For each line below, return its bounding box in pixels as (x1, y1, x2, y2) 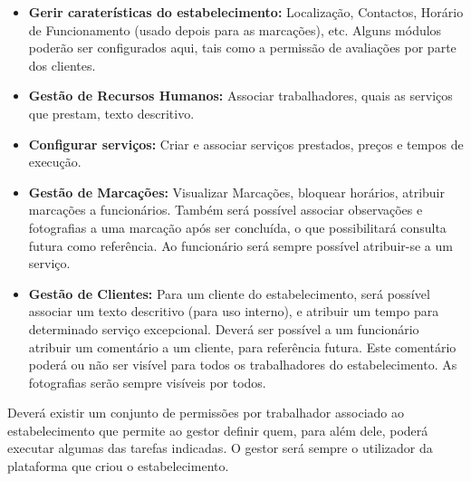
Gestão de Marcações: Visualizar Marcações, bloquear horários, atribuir (28, 182, 445, 201)
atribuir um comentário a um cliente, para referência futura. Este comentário (28, 337, 457, 356)
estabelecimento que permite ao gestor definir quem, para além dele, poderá (7, 420, 428, 439)
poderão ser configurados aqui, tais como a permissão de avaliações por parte (28, 38, 457, 57)
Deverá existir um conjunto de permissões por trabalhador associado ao (7, 403, 405, 422)
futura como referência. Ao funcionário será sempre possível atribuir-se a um (28, 236, 453, 255)
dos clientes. (28, 55, 96, 74)
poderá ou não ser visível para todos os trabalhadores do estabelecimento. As (28, 355, 457, 374)
